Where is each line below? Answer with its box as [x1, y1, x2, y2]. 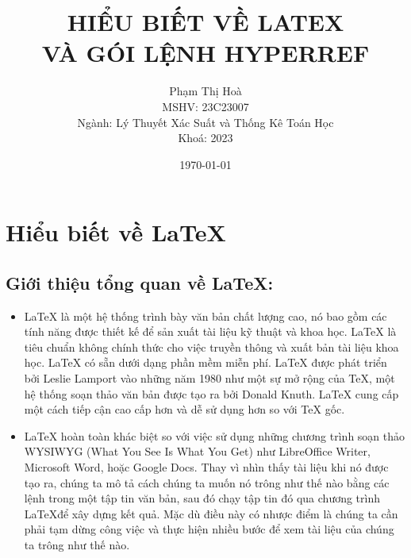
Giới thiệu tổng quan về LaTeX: [6, 270, 274, 294]
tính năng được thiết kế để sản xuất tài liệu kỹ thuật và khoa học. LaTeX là [24, 323, 397, 340]
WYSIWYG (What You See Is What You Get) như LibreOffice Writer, [24, 443, 371, 460]
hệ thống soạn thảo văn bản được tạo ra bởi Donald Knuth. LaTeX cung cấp [24, 385, 399, 402]
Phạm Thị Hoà [169, 83, 242, 99]
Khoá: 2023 [178, 129, 233, 146]
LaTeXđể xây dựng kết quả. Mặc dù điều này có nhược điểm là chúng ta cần [24, 505, 398, 521]
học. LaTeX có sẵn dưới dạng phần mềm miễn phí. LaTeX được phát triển [24, 354, 387, 371]
